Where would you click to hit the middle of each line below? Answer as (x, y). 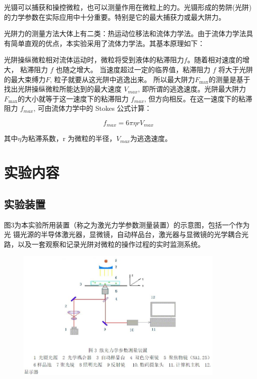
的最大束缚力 (25, 79)
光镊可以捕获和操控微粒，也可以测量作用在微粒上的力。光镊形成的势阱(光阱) (128, 7)
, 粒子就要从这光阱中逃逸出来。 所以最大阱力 (123, 79)
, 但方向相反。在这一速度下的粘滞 (198, 98)
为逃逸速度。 (151, 138)
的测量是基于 (230, 79)
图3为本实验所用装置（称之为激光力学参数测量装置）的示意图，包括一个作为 (127, 224)
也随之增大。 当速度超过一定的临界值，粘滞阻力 (133, 69)
